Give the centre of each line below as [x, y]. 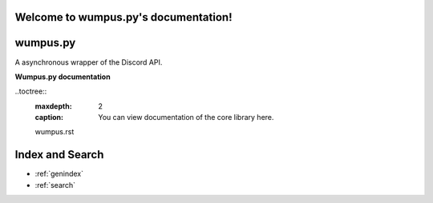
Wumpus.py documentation [63, 77]
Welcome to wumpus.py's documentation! [123, 17]
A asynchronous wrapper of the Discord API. [89, 62]
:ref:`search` [55, 185]
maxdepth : [53, 106]
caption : [49, 117]
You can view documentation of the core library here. [186, 117]
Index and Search [59, 155]
